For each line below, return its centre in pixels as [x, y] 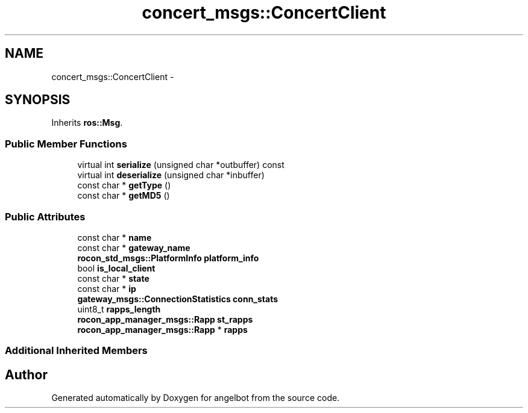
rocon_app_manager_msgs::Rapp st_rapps [165, 319]
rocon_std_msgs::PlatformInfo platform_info [168, 258]
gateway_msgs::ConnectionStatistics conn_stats [178, 299]
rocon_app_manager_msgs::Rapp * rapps [162, 329]
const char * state [113, 278]
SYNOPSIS [38, 100]
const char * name [115, 237]
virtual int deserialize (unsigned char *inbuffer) [171, 175]
